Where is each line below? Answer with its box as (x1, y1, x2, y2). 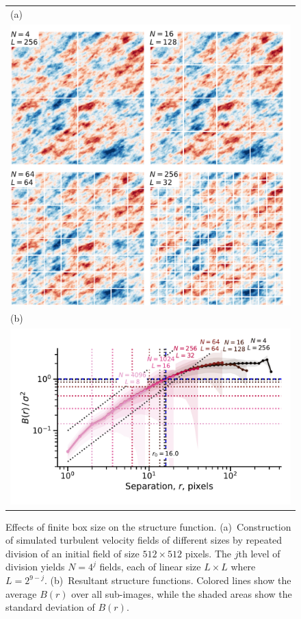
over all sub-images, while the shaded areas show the (71, 586, 292, 601)
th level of (238, 546, 280, 560)
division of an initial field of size (5, 546, 140, 560)
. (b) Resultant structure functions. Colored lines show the (44, 573, 291, 587)
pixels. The (185, 546, 232, 560)
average (5, 586, 37, 601)
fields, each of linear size (99, 559, 201, 574)
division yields (5, 559, 65, 574)
